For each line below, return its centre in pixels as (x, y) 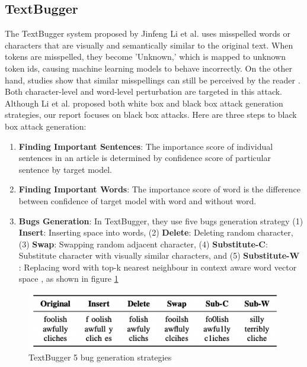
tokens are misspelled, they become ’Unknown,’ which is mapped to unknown (145, 57)
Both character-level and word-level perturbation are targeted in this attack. (143, 91)
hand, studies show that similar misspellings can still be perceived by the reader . (153, 80)
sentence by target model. (65, 169)
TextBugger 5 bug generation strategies (100, 357)
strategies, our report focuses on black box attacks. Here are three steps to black (151, 115)
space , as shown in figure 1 (68, 279)
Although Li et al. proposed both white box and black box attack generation (144, 103)
